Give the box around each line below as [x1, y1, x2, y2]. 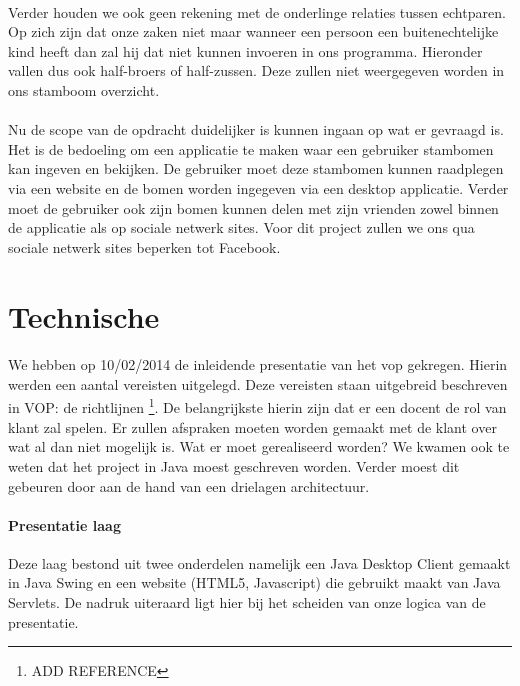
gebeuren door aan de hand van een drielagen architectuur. [8, 475, 370, 496]
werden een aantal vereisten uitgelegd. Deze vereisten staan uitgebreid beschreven [8, 373, 508, 394]
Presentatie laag [8, 514, 121, 535]
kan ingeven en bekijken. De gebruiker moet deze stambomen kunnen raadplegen [8, 158, 504, 179]
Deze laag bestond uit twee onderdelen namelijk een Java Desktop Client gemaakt [8, 552, 511, 573]
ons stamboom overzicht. [8, 79, 160, 100]
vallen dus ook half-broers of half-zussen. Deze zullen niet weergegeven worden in [8, 60, 505, 81]
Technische [8, 295, 160, 336]
